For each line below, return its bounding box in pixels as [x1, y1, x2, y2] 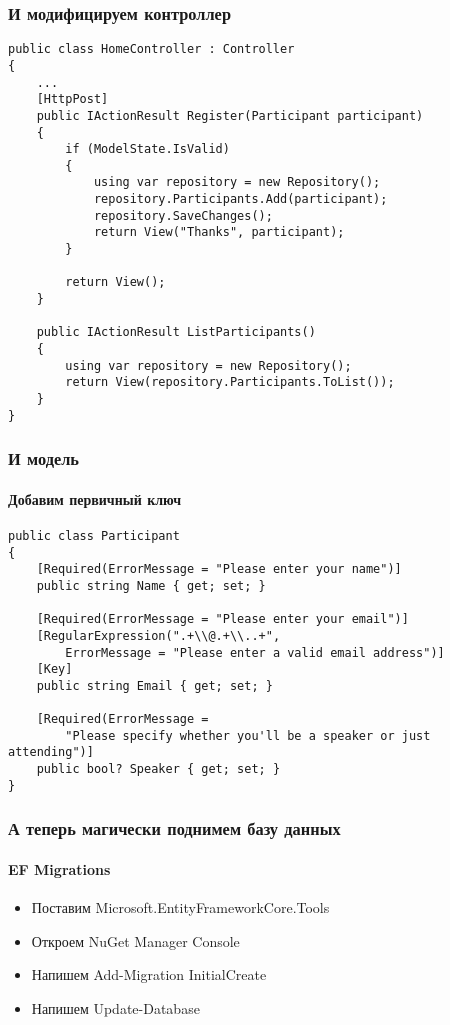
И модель [8, 446, 79, 471]
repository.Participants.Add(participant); [93, 192, 388, 207]
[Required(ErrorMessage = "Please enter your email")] [36, 612, 409, 627]
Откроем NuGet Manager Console [31, 930, 240, 951]
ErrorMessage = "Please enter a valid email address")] [65, 645, 445, 660]
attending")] [8, 745, 94, 760]
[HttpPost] [36, 92, 109, 107]
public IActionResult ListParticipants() [36, 325, 316, 340]
